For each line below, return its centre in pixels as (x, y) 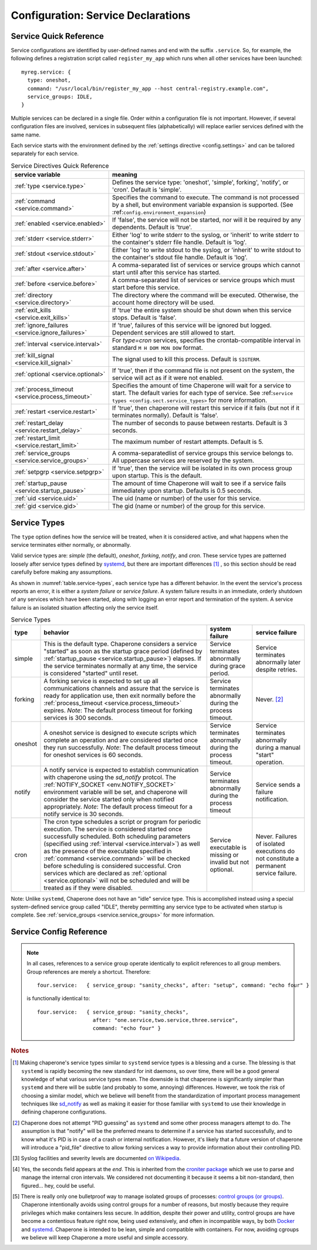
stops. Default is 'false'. (144, 317)
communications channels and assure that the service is (122, 688)
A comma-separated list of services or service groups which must (203, 280)
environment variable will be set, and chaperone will (116, 792)
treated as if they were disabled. (88, 888)
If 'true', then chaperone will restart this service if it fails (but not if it (205, 408)
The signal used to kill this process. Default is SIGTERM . (186, 359)
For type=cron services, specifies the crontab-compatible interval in (206, 340)
